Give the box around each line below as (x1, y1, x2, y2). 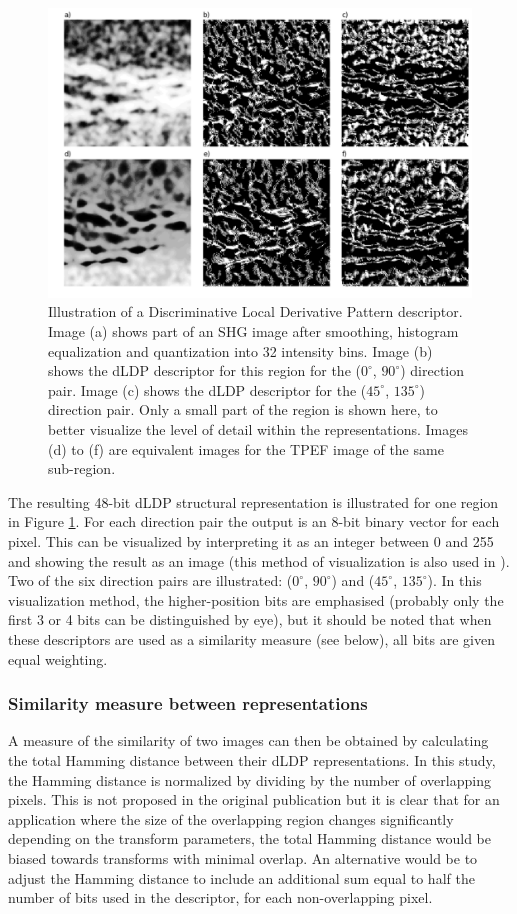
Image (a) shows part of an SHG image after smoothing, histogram (48, 321, 459, 342)
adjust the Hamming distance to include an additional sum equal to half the (8, 867, 475, 888)
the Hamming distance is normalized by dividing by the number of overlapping (8, 769, 491, 790)
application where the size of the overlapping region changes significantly (8, 808, 454, 829)
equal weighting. (8, 648, 108, 669)
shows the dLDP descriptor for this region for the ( (48, 360, 361, 381)
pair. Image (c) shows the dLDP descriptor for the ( (48, 379, 367, 400)
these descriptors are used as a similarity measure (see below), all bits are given (8, 628, 495, 649)
